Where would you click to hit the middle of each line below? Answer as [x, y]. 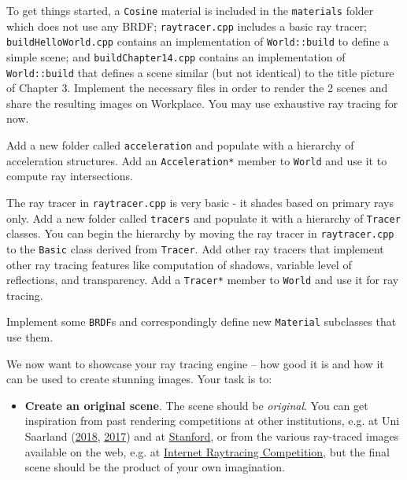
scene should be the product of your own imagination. [155, 467]
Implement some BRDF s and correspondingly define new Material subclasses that [202, 321]
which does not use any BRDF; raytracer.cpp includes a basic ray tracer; [187, 26]
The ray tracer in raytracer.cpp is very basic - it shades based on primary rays [200, 202]
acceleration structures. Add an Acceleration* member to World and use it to [197, 160]
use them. [30, 337]
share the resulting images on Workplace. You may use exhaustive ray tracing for [202, 103]
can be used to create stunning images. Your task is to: [139, 379]
